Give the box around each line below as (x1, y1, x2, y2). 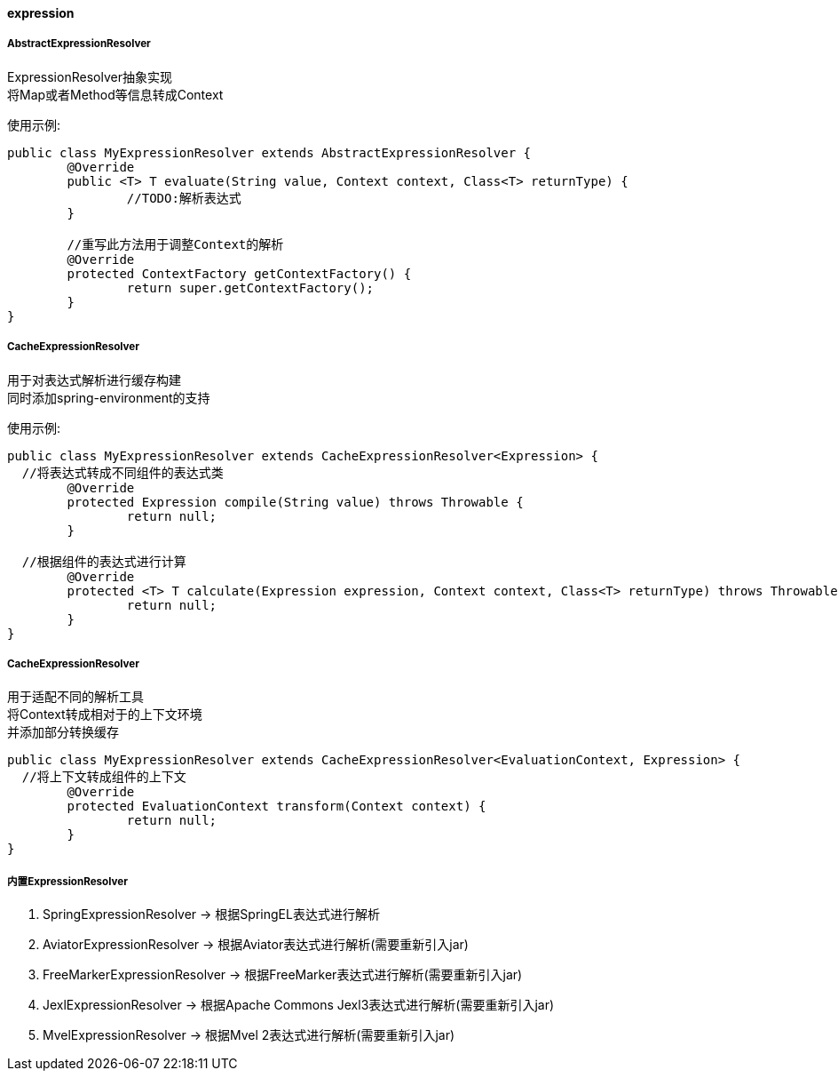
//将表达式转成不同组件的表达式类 (21, 465, 224, 480)
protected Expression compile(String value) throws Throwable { (67, 494, 524, 509)
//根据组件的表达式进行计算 (21, 554, 186, 569)
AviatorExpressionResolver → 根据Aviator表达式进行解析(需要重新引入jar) (43, 937, 469, 953)
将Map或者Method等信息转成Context (7, 86, 224, 102)
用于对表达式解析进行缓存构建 (7, 371, 181, 387)
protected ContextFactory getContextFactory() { (67, 266, 412, 281)
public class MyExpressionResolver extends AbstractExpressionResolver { (7, 145, 532, 160)
